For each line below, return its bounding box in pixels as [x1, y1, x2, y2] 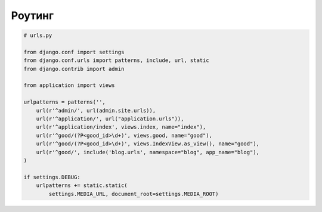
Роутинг [11, 9, 54, 22]
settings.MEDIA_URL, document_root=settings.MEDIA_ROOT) [48, 191, 219, 197]
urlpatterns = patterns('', [23, 99, 106, 105]
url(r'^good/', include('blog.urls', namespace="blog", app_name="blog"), [36, 149, 259, 155]
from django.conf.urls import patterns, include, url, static [23, 57, 209, 64]
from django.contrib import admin [23, 66, 125, 72]
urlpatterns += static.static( [36, 182, 128, 189]
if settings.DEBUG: [23, 173, 80, 180]
